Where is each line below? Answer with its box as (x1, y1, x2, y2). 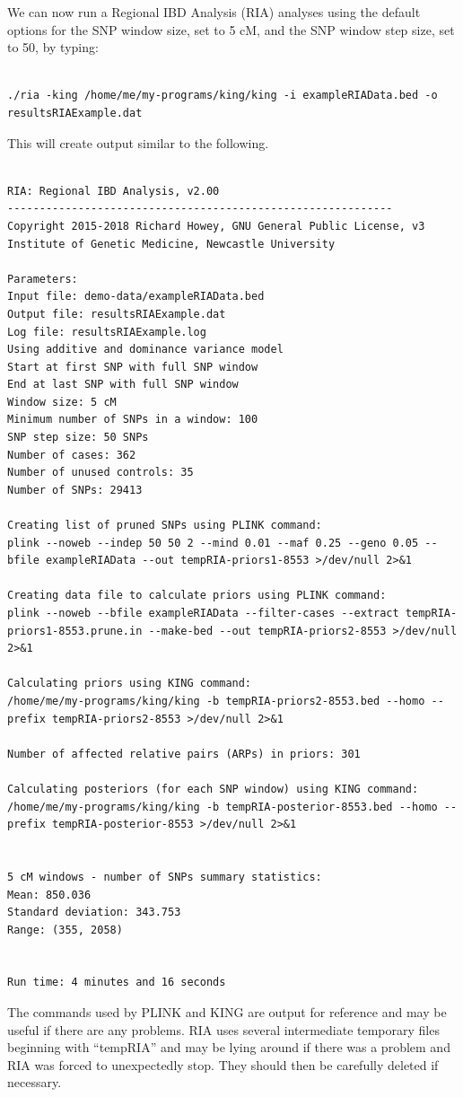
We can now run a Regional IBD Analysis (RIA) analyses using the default (7, 3, 421, 21)
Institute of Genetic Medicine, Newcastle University (7, 237, 336, 250)
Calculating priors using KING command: (7, 677, 252, 690)
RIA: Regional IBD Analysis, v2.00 (7, 184, 220, 197)
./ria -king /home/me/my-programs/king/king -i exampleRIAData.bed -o (7, 89, 438, 102)
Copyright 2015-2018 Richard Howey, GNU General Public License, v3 (7, 219, 425, 233)
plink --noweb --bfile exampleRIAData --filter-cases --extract (7, 607, 399, 619)
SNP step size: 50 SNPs (7, 431, 149, 444)
